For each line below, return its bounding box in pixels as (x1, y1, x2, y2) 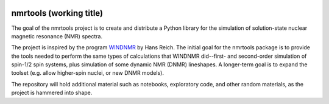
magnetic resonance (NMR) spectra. (11, 32, 103, 40)
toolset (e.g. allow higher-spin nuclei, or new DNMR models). (11, 69, 164, 77)
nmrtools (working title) (11, 8, 104, 18)
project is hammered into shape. (11, 89, 93, 97)
